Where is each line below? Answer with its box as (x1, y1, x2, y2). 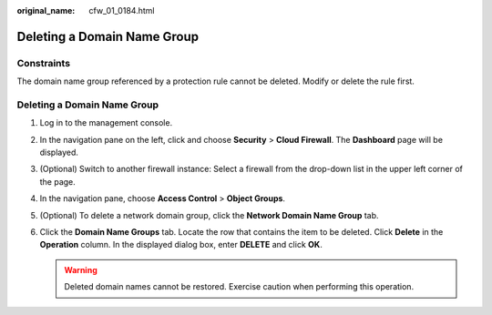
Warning (64, 264, 97, 275)
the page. (39, 176, 77, 187)
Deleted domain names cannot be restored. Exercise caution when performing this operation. (64, 281, 415, 292)
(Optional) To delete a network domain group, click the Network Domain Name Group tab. (39, 209, 379, 220)
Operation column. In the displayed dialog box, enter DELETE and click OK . (39, 239, 323, 250)
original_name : (16, 5, 76, 15)
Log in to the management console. (39, 117, 173, 128)
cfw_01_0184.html (88, 5, 155, 15)
